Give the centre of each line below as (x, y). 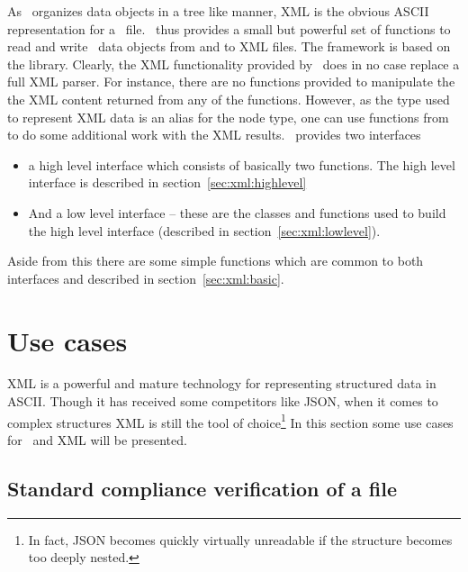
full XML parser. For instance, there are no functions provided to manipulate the (231, 82)
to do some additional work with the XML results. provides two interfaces (214, 135)
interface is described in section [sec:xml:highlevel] (167, 182)
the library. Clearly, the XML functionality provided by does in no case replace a (234, 64)
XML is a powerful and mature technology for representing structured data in (222, 383)
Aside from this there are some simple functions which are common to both (216, 261)
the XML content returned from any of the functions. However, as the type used (229, 99)
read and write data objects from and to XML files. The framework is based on (229, 46)
